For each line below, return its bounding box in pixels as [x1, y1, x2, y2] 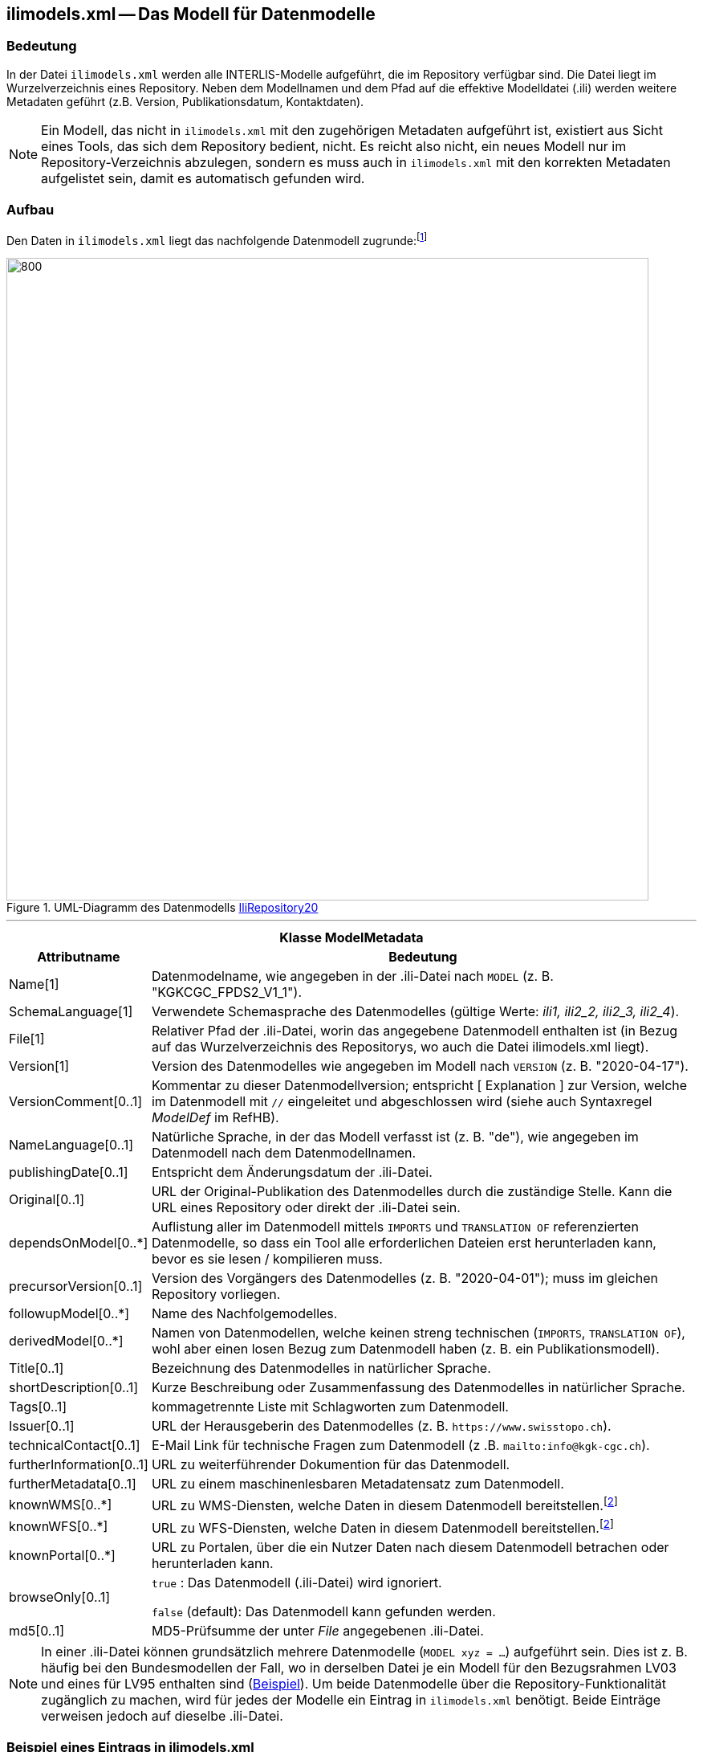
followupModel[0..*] [9, 1305, 130, 1322]
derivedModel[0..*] [9, 1333, 124, 1350]
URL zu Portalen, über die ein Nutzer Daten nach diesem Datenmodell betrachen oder [151, 1538, 669, 1555]
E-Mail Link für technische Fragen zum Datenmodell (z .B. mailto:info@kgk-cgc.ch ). [151, 1437, 650, 1454]
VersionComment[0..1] [9, 1093, 142, 1110]
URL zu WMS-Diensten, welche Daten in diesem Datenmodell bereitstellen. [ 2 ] [151, 1495, 618, 1514]
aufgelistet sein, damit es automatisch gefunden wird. [41, 169, 365, 186]
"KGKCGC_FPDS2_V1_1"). [151, 984, 303, 1001]
